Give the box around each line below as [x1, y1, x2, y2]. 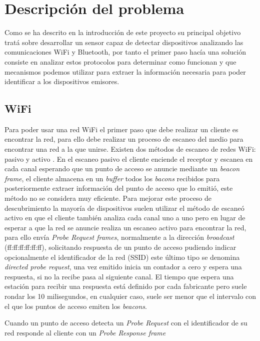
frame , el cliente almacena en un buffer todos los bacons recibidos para [4, 173, 220, 183]
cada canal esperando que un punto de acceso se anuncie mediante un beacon [4, 163, 240, 174]
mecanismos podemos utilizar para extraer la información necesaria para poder [4, 66, 246, 77]
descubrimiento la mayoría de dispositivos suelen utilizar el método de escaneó [4, 202, 244, 213]
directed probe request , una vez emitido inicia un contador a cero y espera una [4, 261, 242, 272]
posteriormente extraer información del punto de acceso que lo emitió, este [4, 183, 233, 193]
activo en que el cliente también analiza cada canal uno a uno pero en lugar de [4, 212, 245, 223]
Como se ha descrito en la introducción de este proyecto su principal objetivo [4, 27, 241, 38]
